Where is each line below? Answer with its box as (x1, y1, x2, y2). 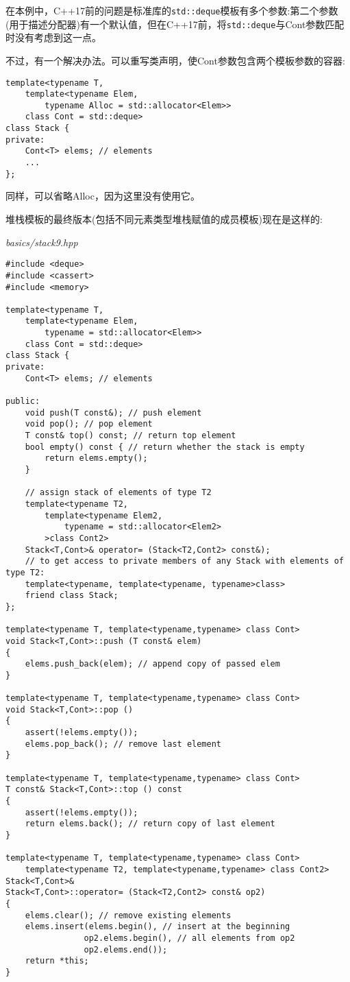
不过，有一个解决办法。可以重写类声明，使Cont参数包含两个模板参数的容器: (5, 53, 345, 67)
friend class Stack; (25, 590, 118, 601)
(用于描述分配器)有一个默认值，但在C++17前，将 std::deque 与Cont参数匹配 (5, 16, 345, 31)
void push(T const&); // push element (25, 407, 202, 418)
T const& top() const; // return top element (25, 431, 236, 441)
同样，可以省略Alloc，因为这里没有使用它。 (5, 189, 200, 203)
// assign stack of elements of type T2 (25, 488, 212, 498)
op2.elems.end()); (84, 944, 168, 955)
